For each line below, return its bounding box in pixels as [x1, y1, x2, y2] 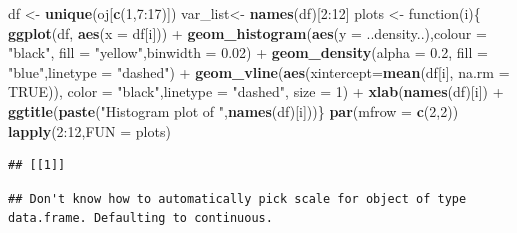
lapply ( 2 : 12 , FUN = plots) [8, 120, 171, 141]
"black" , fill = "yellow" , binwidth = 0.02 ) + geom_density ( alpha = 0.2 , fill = [8, 42, 488, 63]
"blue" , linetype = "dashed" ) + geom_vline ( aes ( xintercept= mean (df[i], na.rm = [8, 61, 510, 82]
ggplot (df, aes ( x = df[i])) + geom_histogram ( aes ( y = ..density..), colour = [8, 22, 487, 43]
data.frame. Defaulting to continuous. [8, 211, 273, 226]
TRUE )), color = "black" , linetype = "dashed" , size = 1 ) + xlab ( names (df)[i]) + [8, 81, 504, 102]
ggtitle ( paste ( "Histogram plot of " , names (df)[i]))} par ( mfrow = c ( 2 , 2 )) [8, 100, 459, 121]
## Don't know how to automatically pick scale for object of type [8, 191, 467, 206]
